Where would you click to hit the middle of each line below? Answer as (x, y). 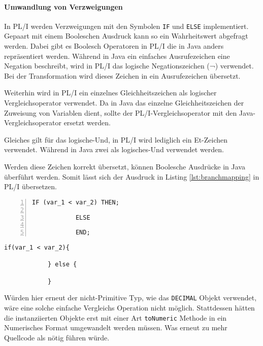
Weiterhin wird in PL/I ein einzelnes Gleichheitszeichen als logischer (110, 93)
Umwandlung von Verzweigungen (63, 6)
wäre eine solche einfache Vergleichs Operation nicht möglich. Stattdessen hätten (129, 308)
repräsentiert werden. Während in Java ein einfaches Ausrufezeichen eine (117, 56)
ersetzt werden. (87, 123)
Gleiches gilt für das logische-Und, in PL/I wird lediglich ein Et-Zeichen (116, 139)
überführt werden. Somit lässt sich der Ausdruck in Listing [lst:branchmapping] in (132, 176)
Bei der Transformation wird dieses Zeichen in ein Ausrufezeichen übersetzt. (122, 75)
